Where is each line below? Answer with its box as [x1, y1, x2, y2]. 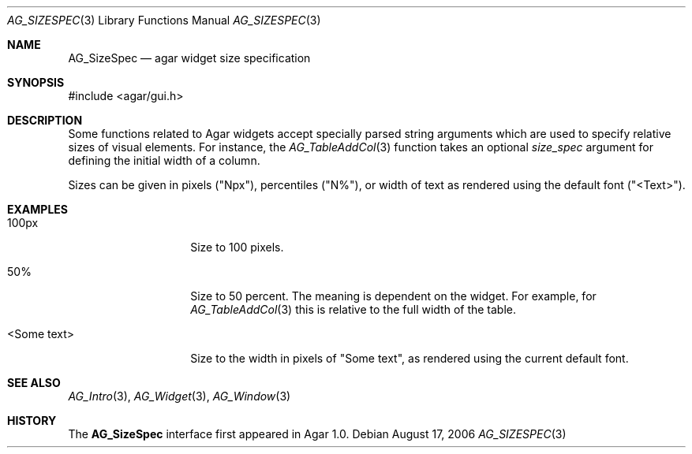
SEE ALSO [7, 376, 61, 389]
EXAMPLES [7, 203, 68, 216]
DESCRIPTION [7, 113, 83, 127]
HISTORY [7, 414, 57, 427]
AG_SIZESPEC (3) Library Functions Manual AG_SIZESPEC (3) [7, 13, 321, 27]
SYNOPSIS [7, 76, 65, 89]
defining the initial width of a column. [68, 154, 260, 167]
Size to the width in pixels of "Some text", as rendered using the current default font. [190, 352, 629, 365]
